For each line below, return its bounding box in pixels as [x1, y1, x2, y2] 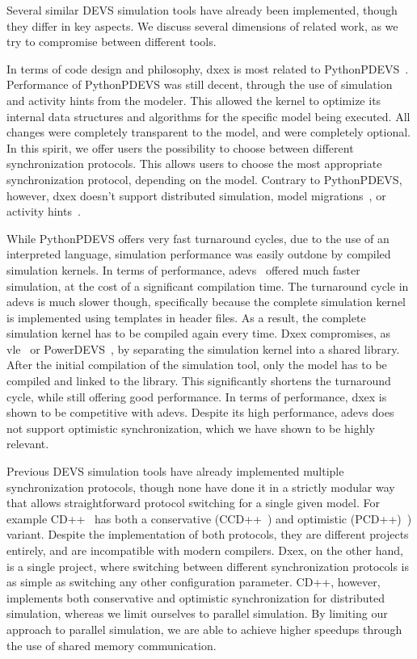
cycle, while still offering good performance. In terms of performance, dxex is [6, 388, 387, 405]
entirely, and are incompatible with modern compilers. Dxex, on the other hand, [6, 542, 403, 558]
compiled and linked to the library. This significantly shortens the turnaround [6, 372, 391, 389]
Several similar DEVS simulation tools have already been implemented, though [6, 2, 398, 18]
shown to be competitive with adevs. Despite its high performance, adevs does [6, 404, 394, 421]
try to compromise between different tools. [6, 33, 217, 50]
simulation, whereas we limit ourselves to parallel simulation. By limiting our [6, 605, 388, 622]
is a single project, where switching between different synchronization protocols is [6, 557, 410, 574]
